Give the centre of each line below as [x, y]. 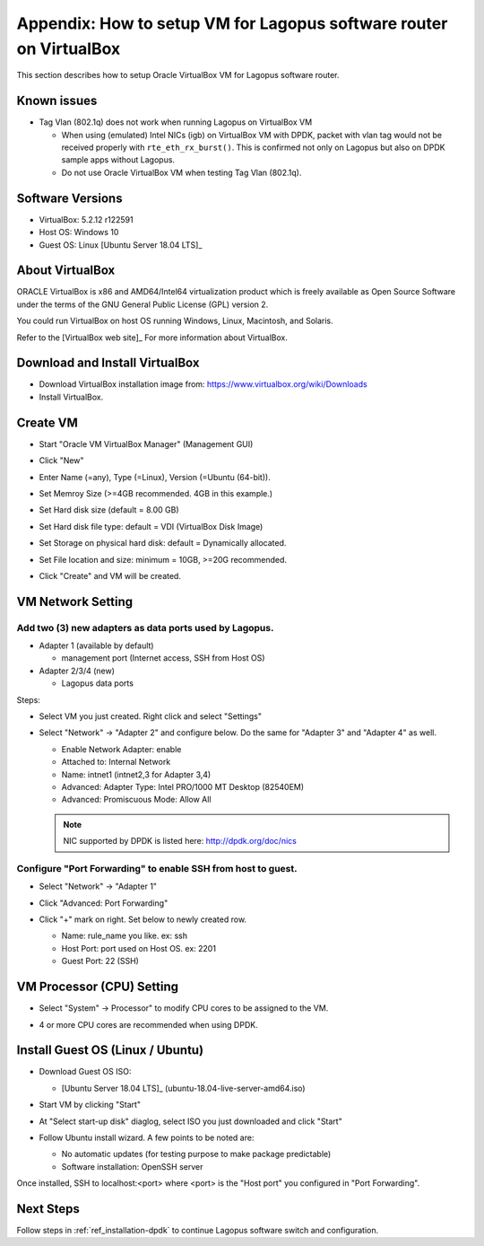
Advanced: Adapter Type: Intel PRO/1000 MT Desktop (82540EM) [183, 786]
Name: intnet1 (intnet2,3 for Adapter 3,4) [136, 774]
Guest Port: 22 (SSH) [100, 961]
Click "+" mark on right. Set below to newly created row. [143, 919]
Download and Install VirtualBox [108, 363]
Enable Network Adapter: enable [121, 749]
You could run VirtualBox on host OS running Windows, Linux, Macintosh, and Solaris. [175, 321]
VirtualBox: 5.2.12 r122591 [86, 219]
